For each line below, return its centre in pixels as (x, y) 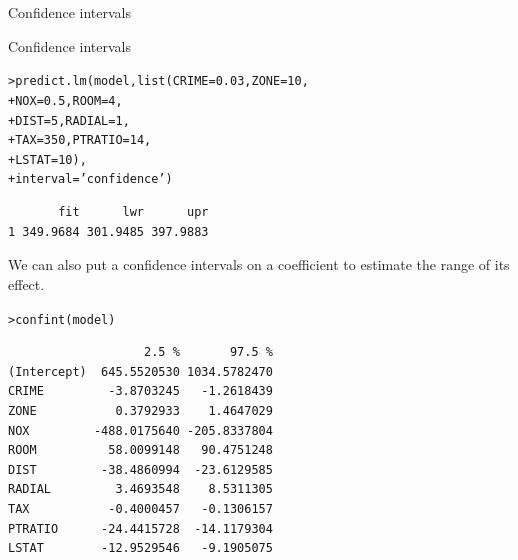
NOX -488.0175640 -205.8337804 (140, 430)
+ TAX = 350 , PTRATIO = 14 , (80, 140)
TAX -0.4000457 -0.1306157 (140, 508)
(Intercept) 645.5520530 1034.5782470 (140, 371)
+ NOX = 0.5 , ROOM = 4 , (65, 100)
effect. (26, 283)
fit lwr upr (133, 212)
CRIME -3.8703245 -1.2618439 (140, 391)
